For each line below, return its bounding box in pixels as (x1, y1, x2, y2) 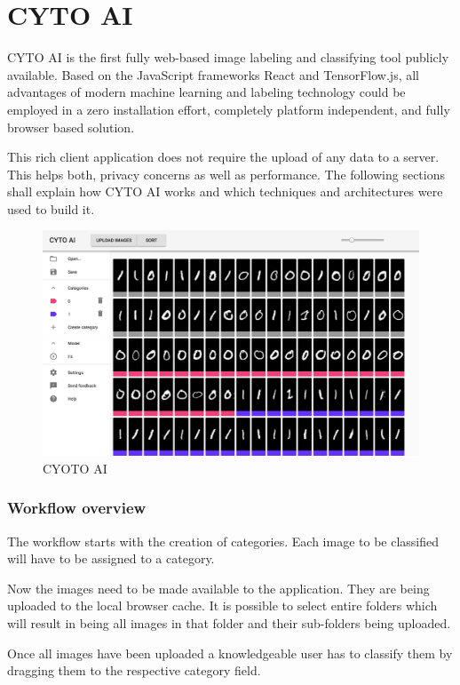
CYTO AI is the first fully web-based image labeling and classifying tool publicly (7, 48, 449, 67)
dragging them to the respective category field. (7, 661, 261, 680)
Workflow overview (7, 497, 147, 519)
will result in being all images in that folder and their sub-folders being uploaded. (7, 614, 451, 633)
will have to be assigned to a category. (7, 549, 215, 568)
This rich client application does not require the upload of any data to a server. (7, 147, 440, 166)
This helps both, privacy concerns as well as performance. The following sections (7, 164, 445, 183)
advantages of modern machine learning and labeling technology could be (7, 83, 406, 101)
